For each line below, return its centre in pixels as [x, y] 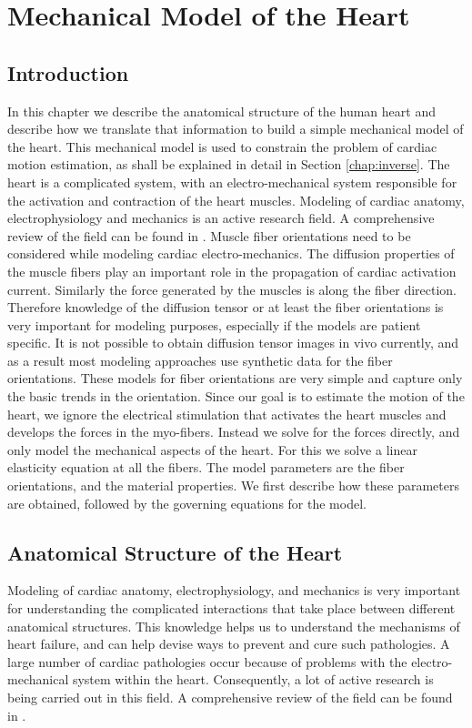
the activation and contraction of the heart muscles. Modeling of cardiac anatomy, [236, 200]
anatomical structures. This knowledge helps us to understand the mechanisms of [234, 626]
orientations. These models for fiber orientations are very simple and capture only [235, 378]
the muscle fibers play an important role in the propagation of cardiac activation [232, 271]
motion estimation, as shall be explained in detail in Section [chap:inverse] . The [229, 164]
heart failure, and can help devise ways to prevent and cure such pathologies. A [229, 644]
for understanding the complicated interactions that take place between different [231, 608]
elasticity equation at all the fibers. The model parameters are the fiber [206, 467]
